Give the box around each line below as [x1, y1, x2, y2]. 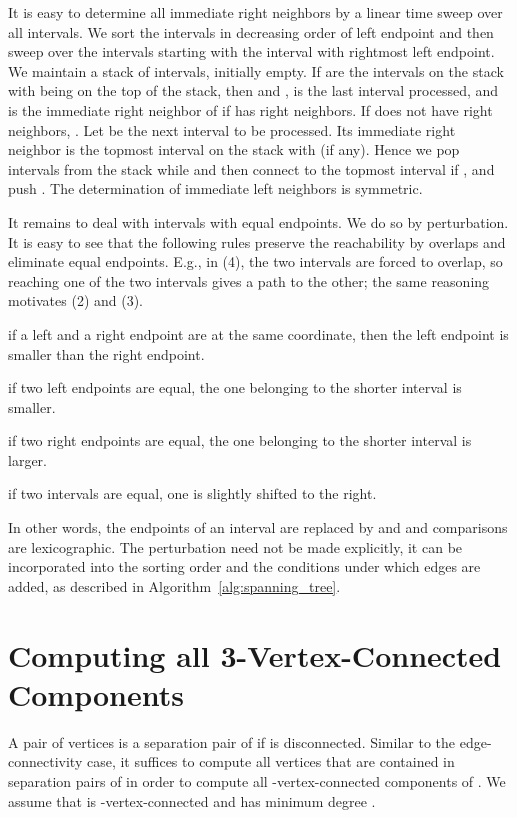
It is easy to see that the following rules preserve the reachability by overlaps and [8, 231, 506, 252]
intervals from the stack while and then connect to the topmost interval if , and [8, 158, 495, 179]
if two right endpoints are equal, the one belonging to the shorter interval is [8, 430, 472, 451]
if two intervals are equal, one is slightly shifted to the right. [8, 483, 377, 504]
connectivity [8, 751, 83, 772]
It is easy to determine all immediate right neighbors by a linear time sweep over [8, 2, 503, 22]
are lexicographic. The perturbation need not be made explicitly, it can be [8, 536, 463, 557]
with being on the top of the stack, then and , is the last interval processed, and [8, 80, 499, 101]
